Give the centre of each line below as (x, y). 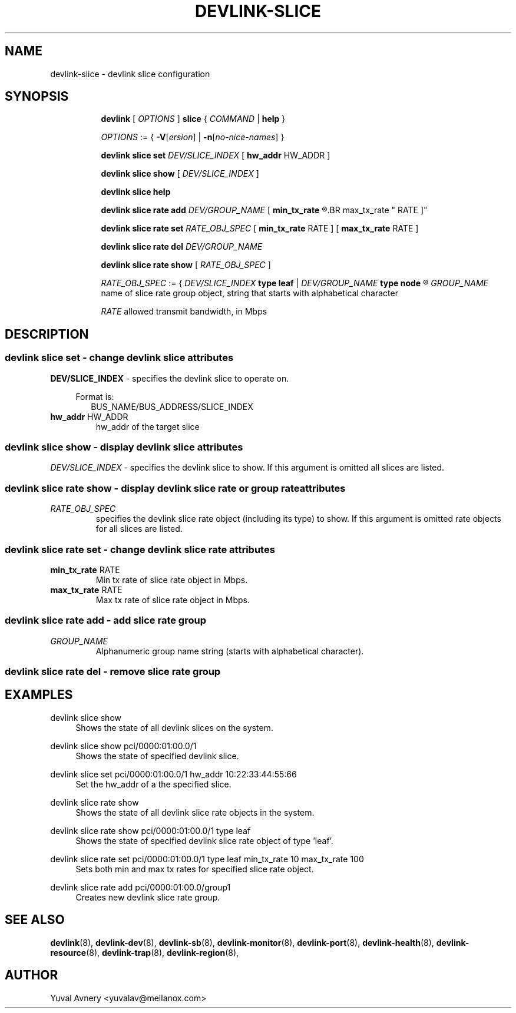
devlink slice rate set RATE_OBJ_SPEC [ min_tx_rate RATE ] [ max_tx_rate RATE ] (260, 229)
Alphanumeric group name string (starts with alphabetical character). (230, 651)
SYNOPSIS (37, 97)
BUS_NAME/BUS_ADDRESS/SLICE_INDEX (172, 406)
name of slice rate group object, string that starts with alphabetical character (249, 293)
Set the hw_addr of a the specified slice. (153, 784)
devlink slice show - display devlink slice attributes (124, 447)
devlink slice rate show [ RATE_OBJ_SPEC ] (186, 265)
